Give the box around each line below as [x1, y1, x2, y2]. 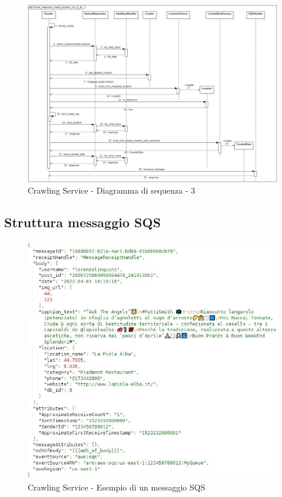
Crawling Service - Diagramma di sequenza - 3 [28, 184, 195, 197]
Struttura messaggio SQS [4, 213, 161, 231]
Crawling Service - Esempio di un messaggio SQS [28, 480, 205, 493]
